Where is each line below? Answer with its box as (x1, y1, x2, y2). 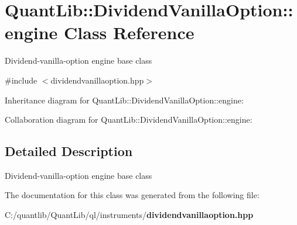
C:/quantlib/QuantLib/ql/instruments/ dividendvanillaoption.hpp (5, 209, 254, 221)
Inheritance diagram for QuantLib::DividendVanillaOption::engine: (5, 94, 244, 106)
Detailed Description (5, 142, 133, 160)
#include (5, 74, 37, 86)
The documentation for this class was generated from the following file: (5, 189, 260, 201)
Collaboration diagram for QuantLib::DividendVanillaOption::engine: (5, 113, 252, 126)
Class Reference (64, 20, 194, 44)
